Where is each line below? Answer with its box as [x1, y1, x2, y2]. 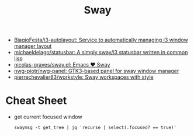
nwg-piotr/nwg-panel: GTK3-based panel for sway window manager [13, 68, 179, 75]
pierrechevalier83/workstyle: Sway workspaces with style [13, 74, 154, 81]
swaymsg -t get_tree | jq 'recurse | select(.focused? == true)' [13, 125, 176, 131]
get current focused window [13, 113, 82, 120]
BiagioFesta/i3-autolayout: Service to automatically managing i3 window [13, 36, 188, 44]
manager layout [13, 43, 52, 50]
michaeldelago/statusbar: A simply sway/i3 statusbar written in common [13, 49, 188, 56]
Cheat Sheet [5, 94, 67, 107]
